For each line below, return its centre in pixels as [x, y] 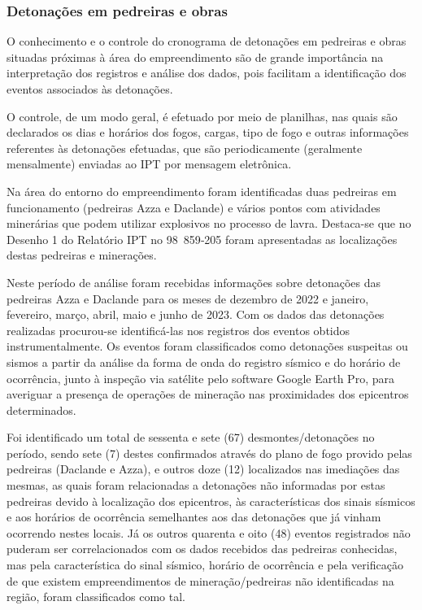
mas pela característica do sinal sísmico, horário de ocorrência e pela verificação [205, 565]
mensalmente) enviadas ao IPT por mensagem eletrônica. [149, 164]
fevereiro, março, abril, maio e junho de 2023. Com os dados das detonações [196, 314]
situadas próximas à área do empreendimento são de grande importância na [195, 57]
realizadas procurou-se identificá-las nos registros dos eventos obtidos [178, 330]
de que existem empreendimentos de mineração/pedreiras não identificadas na [200, 580]
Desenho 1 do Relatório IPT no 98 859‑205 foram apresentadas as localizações [202, 239]
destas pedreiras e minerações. [82, 255]
